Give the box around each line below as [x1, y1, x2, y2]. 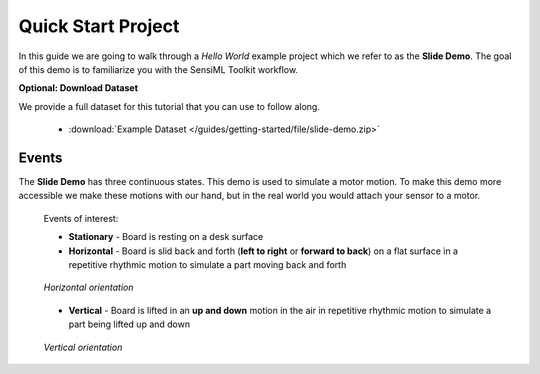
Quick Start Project [18, 15, 180, 37]
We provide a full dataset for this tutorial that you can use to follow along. [18, 100, 320, 112]
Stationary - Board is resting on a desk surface [68, 231, 264, 243]
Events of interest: [43, 212, 119, 224]
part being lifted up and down [68, 318, 190, 330]
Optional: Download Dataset [18, 82, 139, 94]
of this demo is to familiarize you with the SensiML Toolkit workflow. [18, 63, 299, 75]
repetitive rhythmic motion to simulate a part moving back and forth [68, 258, 347, 270]
